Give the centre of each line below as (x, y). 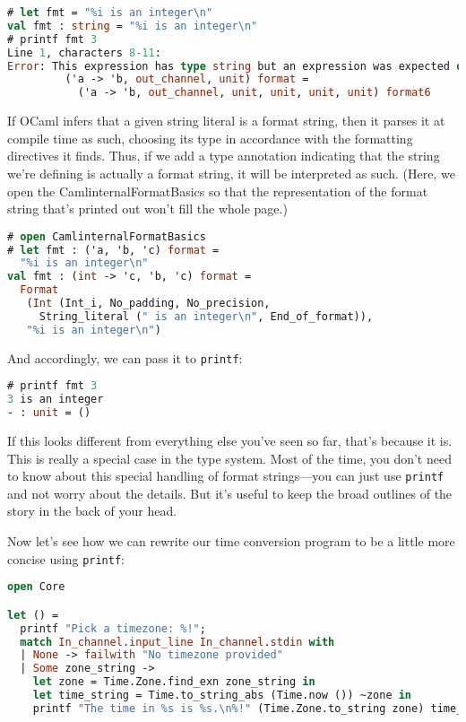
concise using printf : (66, 558)
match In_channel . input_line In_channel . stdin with (177, 642)
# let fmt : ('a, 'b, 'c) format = (113, 250)
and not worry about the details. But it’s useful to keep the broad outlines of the (230, 493)
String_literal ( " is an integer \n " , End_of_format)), (206, 316)
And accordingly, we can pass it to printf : (125, 357)
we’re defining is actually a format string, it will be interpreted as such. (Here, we (231, 173)
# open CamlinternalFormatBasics (107, 236)
